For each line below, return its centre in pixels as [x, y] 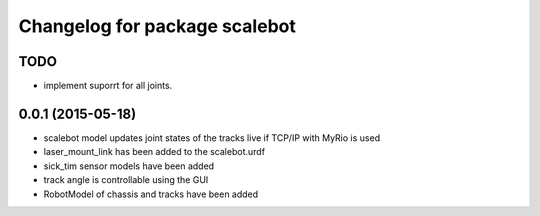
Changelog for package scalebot [157, 26]
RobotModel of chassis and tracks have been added [151, 194]
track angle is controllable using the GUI [126, 180]
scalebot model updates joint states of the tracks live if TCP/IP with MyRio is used [211, 137]
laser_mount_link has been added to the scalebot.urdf [154, 152]
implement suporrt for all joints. [108, 86]
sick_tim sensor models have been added [129, 166]
